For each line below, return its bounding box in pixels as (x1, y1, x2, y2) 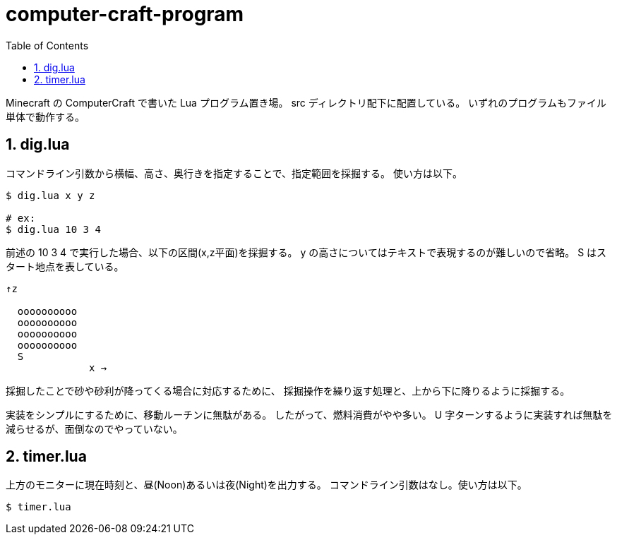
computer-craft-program (6, 2, 244, 26)
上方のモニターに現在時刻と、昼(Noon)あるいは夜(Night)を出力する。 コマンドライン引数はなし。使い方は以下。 (6, 479, 527, 491)
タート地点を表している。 (6, 260, 124, 272)
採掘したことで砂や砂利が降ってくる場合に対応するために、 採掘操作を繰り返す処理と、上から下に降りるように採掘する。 (6, 384, 570, 397)
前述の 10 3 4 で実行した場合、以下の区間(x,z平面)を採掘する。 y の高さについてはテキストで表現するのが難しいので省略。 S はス (6, 246, 607, 258)
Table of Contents (6, 39, 89, 52)
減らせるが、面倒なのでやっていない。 (6, 422, 183, 435)
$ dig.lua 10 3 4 (6, 223, 101, 235)
